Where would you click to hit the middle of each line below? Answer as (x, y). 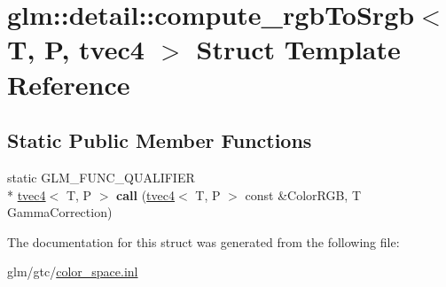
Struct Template (298, 49)
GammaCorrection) (60, 212)
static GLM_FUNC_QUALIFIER (101, 177)
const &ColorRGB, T (303, 194)
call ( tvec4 (145, 194)
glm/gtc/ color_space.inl (73, 271)
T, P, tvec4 (76, 49)
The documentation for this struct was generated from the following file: (203, 241)
